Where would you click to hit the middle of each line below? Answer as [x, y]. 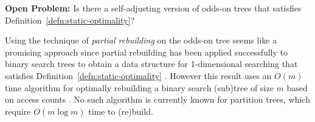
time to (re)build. [121, 111]
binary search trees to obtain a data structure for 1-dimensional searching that [151, 64]
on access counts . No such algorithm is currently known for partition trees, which [157, 99]
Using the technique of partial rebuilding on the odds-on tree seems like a [141, 40]
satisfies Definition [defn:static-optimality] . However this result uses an [138, 75]
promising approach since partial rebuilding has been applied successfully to [146, 52]
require [18, 111]
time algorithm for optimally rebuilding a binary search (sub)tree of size [139, 87]
